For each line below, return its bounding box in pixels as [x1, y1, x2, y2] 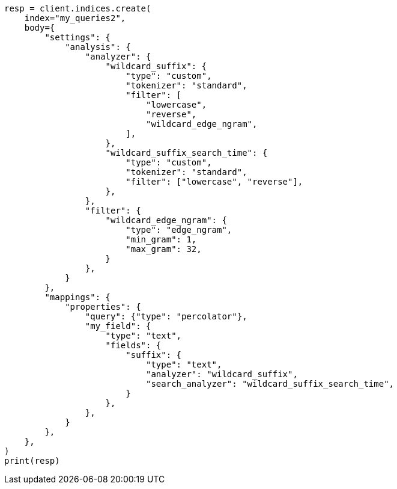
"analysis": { [65, 42, 131, 52]
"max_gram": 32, [126, 244, 202, 254]
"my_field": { [85, 321, 151, 331]
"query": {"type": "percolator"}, [85, 312, 247, 321]
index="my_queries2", [24, 13, 126, 23]
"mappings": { [44, 292, 111, 302]
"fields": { [105, 340, 162, 350]
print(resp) [4, 456, 60, 466]
